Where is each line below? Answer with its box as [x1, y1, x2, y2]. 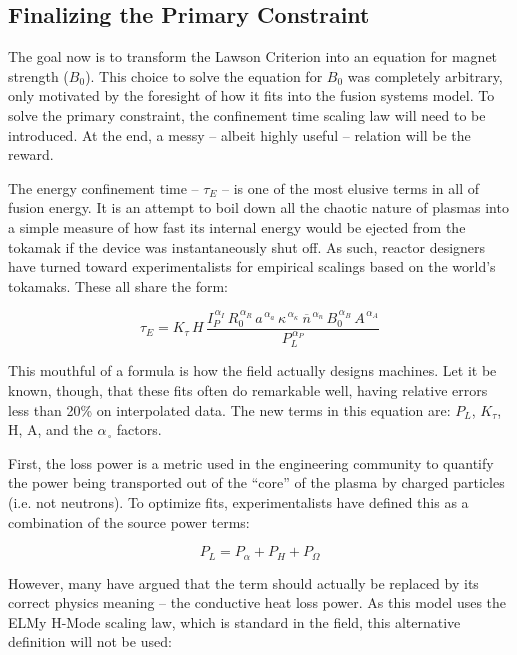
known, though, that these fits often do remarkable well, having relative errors [8, 380, 488, 401]
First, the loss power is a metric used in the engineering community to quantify [8, 452, 494, 473]
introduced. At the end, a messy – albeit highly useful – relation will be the [8, 124, 471, 145]
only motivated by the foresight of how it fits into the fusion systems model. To [8, 85, 495, 106]
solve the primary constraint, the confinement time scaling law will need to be [8, 104, 486, 125]
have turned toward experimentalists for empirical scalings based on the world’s [8, 256, 496, 277]
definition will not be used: [8, 631, 172, 652]
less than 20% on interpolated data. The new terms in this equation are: [8, 399, 451, 420]
